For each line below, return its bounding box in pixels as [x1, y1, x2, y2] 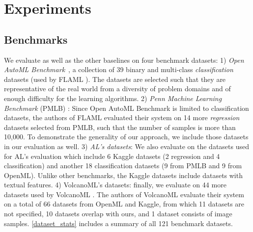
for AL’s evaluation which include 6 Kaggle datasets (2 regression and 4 [4, 151, 220, 161]
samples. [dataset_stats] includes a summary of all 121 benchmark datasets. [4, 218, 233, 228]
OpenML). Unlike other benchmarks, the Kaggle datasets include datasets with [4, 170, 243, 180]
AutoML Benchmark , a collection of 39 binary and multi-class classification [4, 64, 233, 75]
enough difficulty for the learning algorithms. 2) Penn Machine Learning [4, 93, 222, 103]
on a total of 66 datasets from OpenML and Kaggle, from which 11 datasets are [4, 199, 245, 209]
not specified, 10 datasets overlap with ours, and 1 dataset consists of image [4, 208, 232, 219]
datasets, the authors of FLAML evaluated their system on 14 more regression [4, 112, 240, 123]
